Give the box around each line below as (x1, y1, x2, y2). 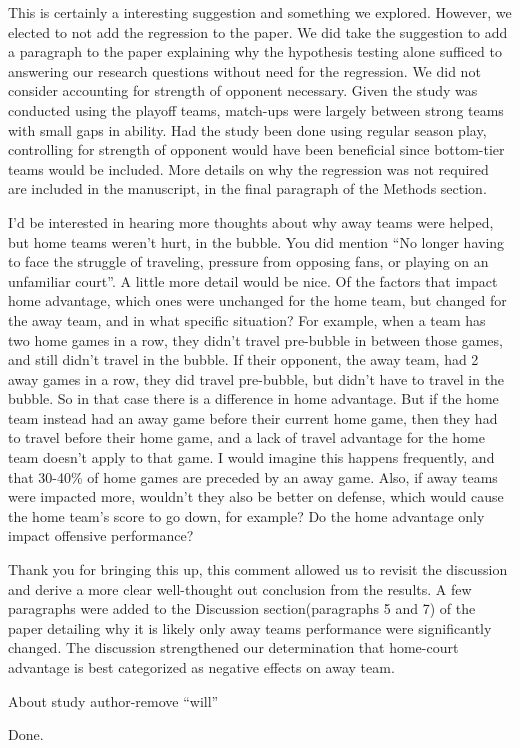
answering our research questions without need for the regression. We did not (8, 60, 481, 81)
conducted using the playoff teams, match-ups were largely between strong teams (8, 99, 504, 120)
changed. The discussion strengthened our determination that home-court (8, 637, 459, 658)
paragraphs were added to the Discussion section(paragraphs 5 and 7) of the (8, 598, 476, 619)
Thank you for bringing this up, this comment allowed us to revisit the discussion (8, 559, 508, 580)
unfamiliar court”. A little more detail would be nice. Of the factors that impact (8, 270, 498, 291)
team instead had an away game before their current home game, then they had (8, 407, 498, 428)
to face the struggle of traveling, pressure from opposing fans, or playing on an (8, 251, 489, 272)
